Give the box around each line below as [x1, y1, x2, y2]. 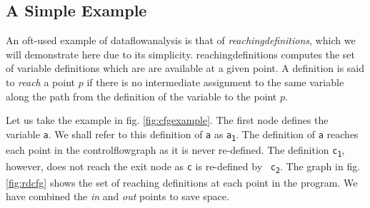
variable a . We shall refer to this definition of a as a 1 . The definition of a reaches [6, 126, 359, 142]
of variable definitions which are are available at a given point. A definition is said [6, 61, 365, 76]
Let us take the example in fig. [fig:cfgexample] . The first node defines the [6, 113, 329, 128]
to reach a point [6, 74, 76, 89]
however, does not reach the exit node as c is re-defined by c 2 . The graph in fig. [6, 159, 361, 175]
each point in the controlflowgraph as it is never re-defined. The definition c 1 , [6, 142, 345, 159]
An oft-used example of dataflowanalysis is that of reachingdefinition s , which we [6, 33, 356, 48]
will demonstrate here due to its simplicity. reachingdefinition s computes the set [6, 46, 356, 61]
